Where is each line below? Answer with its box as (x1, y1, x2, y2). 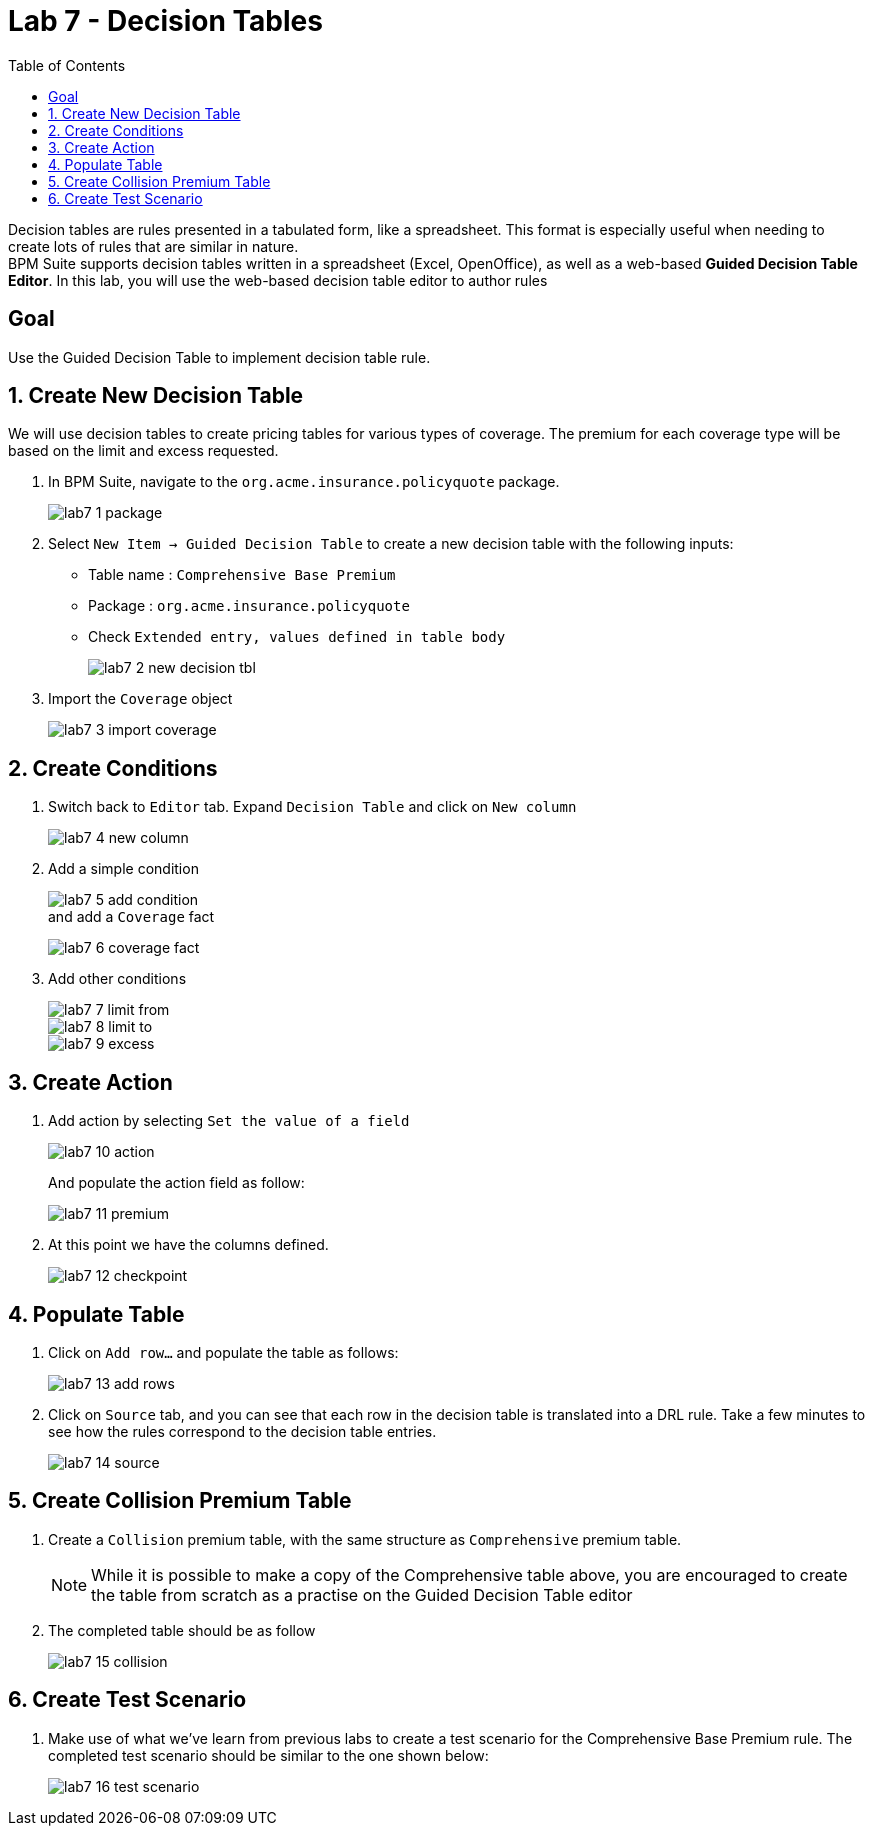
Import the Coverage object (48, 690, 233, 708)
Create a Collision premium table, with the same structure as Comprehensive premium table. (48, 1530, 682, 1548)
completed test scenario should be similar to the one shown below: (48, 1746, 489, 1764)
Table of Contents (8, 56, 126, 74)
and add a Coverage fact (48, 908, 215, 926)
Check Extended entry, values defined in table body (88, 628, 506, 646)
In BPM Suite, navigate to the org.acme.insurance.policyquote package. (48, 473, 560, 491)
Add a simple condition (48, 860, 199, 878)
